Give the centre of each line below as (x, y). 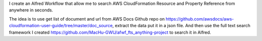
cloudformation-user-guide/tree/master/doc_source (61, 26)
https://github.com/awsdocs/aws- (200, 19)
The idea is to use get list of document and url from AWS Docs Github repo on (87, 19)
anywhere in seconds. (31, 10)
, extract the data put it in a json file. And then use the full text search (181, 26)
